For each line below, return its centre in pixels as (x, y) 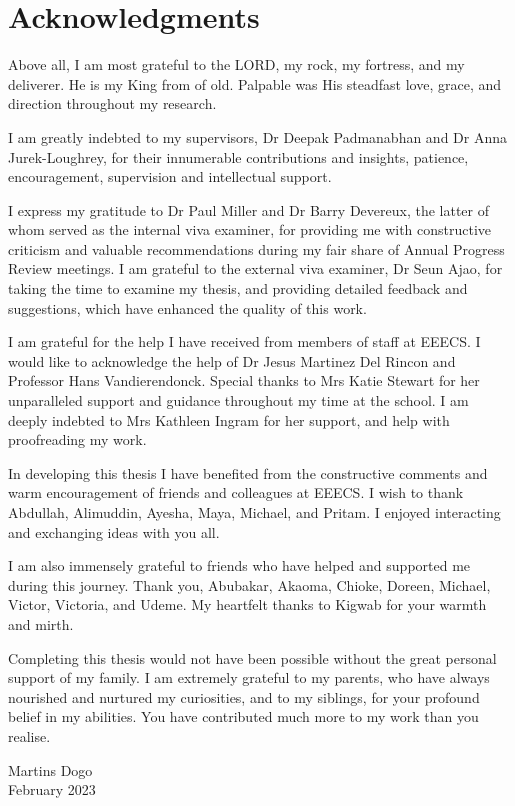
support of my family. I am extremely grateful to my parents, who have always (249, 677)
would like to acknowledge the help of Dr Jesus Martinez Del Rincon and (232, 360)
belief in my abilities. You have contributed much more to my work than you (243, 716)
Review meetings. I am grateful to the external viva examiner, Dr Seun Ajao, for (255, 268)
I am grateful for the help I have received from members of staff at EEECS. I (244, 341)
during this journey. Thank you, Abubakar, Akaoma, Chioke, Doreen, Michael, (249, 584)
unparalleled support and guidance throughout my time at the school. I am (238, 400)
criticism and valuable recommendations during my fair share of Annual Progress (256, 248)
